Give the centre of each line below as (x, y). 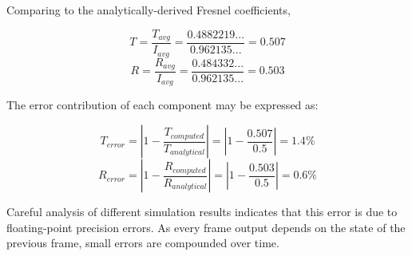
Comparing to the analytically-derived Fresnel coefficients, (149, 10)
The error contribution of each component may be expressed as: (162, 105)
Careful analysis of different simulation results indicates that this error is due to (202, 212)
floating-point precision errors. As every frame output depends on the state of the (206, 227)
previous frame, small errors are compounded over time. (143, 243)
